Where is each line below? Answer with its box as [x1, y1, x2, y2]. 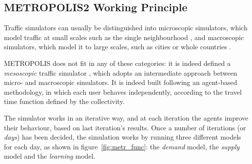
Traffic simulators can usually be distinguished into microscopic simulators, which [4, 22, 248, 33]
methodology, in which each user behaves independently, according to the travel [4, 86, 242, 97]
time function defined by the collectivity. [4, 96, 125, 106]
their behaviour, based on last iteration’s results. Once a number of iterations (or [4, 122, 246, 132]
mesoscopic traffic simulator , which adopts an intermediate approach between [4, 67, 237, 78]
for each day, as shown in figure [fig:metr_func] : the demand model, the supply [4, 141, 240, 151]
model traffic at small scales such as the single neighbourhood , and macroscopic [4, 32, 244, 42]
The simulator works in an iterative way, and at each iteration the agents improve [4, 112, 249, 123]
